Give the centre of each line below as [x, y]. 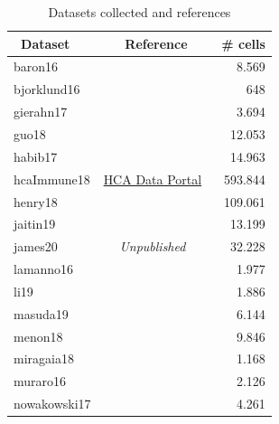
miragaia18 [44, 358]
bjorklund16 [47, 89]
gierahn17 [41, 112]
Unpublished [153, 246]
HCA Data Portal [153, 179]
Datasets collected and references [139, 12]
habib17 [36, 156]
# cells [243, 43]
